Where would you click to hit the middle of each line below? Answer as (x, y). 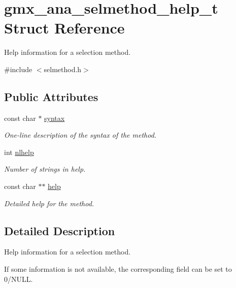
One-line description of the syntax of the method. (80, 135)
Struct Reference (64, 28)
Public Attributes (51, 96)
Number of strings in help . (45, 169)
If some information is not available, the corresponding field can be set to (118, 269)
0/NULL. (19, 279)
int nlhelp (19, 152)
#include (18, 69)
